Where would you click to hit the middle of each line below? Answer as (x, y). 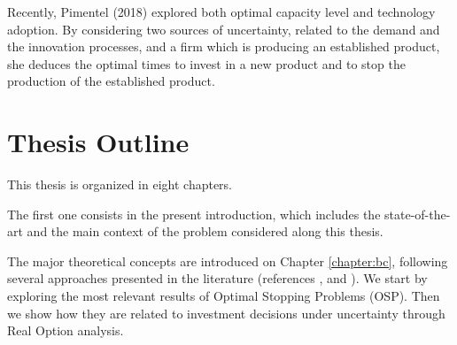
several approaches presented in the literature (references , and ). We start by (217, 278)
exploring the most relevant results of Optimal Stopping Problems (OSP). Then (224, 296)
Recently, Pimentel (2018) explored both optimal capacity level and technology (221, 11)
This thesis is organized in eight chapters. (120, 184)
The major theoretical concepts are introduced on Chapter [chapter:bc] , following (228, 261)
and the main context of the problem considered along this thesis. (205, 231)
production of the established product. (111, 81)
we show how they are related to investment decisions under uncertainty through (226, 313)
